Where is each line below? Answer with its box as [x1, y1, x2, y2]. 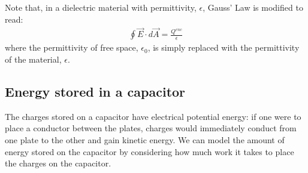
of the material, [5, 53, 62, 66]
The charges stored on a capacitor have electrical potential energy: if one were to [5, 110, 301, 122]
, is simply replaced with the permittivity [147, 41, 300, 54]
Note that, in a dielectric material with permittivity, [5, 1, 197, 13]
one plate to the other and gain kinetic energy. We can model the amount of [5, 134, 285, 146]
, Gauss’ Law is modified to [203, 1, 303, 13]
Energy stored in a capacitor [5, 82, 186, 101]
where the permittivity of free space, [5, 41, 138, 54]
